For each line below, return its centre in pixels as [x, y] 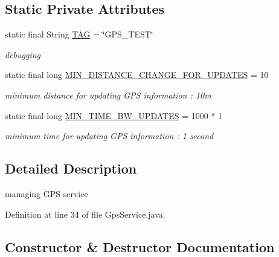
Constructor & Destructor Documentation [140, 246]
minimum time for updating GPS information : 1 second [109, 136]
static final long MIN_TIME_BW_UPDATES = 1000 [107, 115]
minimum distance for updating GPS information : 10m [108, 95]
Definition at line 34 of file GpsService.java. [85, 214]
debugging [23, 54]
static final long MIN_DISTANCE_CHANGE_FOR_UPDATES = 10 [137, 75]
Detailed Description [71, 168]
